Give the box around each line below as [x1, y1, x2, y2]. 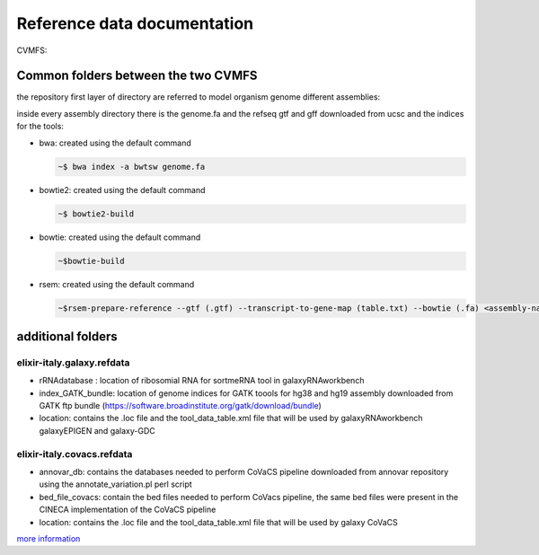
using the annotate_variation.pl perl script [39, 479, 192, 489]
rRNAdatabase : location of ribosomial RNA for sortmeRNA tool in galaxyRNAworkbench [39, 375, 365, 386]
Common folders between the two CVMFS [16, 68, 258, 84]
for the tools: [16, 121, 65, 132]
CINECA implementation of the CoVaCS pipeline [39, 504, 216, 515]
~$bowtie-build [57, 256, 125, 266]
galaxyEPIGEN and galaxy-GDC [39, 425, 156, 436]
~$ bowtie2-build [57, 208, 135, 219]
